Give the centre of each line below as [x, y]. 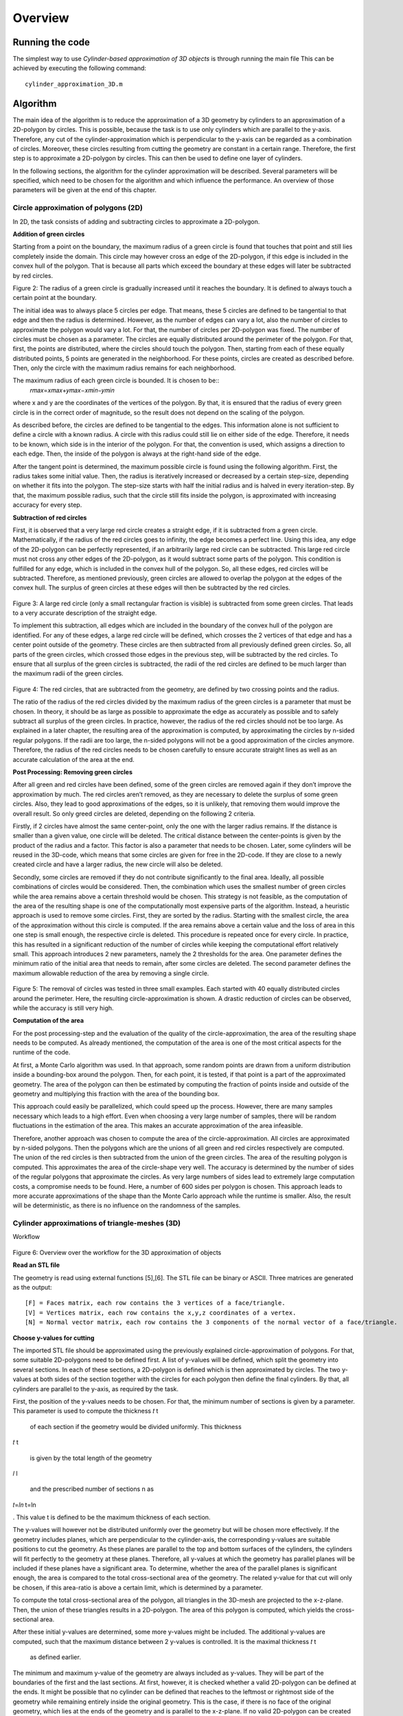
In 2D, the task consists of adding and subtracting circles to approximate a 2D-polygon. [136, 221]
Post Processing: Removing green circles [73, 772]
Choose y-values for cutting [54, 1338]
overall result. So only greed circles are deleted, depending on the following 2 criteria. [134, 813]
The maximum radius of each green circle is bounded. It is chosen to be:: [116, 380]
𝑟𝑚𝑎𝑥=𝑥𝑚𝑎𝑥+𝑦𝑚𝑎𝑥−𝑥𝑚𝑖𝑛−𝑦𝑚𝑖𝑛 [72, 390]
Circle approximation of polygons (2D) [78, 208]
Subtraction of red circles [50, 518]
